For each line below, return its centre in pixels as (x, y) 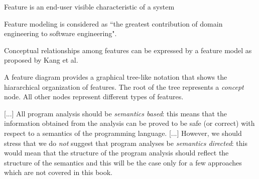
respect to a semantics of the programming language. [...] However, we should (123, 133)
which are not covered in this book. (58, 172)
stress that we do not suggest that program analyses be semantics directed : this (126, 143)
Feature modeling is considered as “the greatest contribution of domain (113, 23)
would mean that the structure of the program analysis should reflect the (116, 153)
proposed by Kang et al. (41, 60)
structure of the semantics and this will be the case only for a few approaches (123, 162)
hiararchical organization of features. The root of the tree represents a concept (124, 86)
